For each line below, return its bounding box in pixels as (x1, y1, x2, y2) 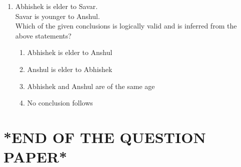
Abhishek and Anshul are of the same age (27, 80, 155, 91)
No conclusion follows (27, 97, 93, 108)
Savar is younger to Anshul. (15, 10, 100, 21)
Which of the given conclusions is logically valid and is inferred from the (15, 20, 237, 31)
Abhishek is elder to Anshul (27, 47, 112, 57)
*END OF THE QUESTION (3, 126, 206, 147)
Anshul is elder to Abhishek (27, 63, 112, 74)
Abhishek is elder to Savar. (15, 1, 98, 11)
